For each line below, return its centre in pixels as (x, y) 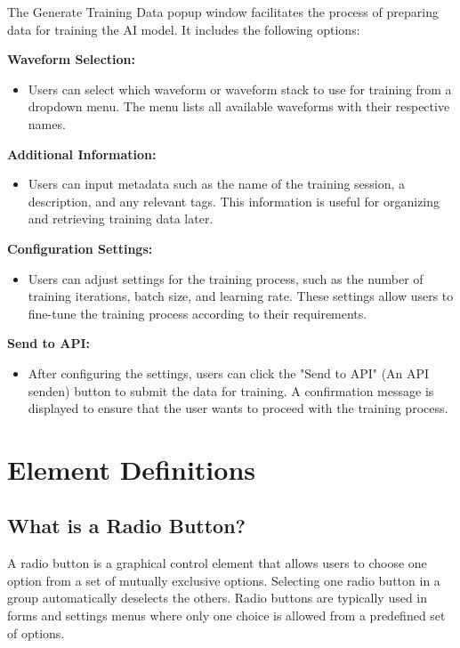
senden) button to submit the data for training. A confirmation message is (231, 390)
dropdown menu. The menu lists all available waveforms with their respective (239, 106)
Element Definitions (131, 469)
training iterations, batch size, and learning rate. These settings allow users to (241, 296)
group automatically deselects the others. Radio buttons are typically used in (218, 598)
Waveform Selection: (71, 59)
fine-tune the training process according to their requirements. (198, 313)
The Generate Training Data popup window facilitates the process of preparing (223, 12)
